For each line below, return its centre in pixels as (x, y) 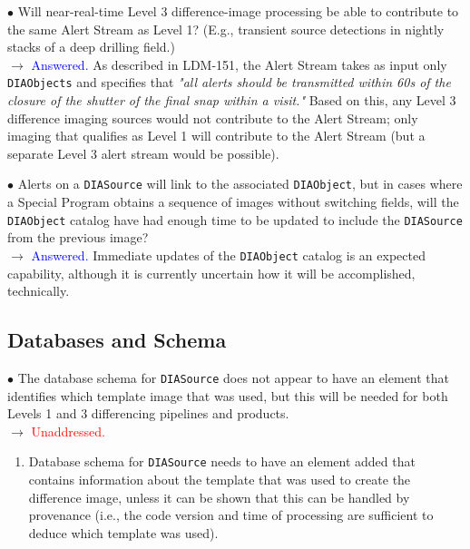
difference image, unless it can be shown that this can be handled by (219, 497)
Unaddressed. (68, 431)
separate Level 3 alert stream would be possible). (143, 153)
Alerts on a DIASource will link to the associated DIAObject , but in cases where (240, 184)
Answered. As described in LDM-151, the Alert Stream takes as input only (239, 64)
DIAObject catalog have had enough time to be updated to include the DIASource (235, 219)
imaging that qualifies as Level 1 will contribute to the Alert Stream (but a (216, 136)
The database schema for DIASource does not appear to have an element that (234, 377)
